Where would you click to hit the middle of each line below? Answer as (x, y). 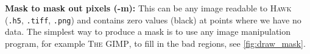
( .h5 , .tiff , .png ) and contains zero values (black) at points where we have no (153, 19)
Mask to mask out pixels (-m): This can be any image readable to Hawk (148, 8)
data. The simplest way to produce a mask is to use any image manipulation (148, 31)
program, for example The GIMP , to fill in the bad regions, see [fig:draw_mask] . (155, 43)
